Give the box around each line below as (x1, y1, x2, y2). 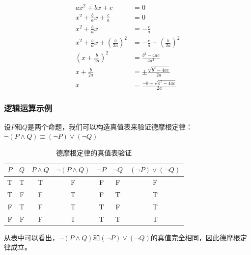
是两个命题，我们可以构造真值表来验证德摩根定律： (28, 121, 193, 131)
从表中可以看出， (4, 232, 59, 242)
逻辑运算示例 (4, 102, 53, 114)
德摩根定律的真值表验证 (56, 147, 132, 157)
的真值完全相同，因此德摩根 (150, 232, 240, 242)
